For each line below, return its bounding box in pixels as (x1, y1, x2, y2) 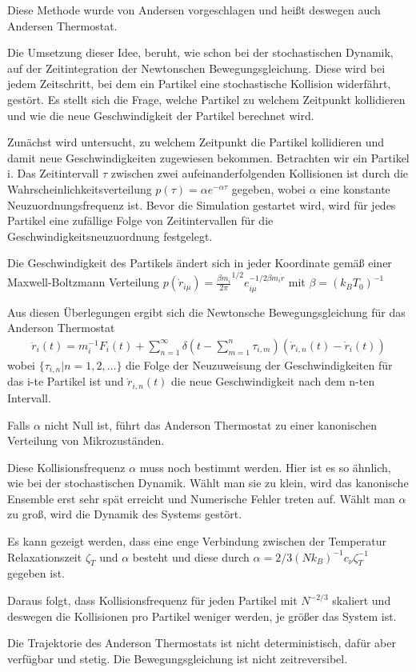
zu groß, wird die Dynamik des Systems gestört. (7, 506, 242, 522)
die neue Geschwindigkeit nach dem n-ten (171, 373, 375, 390)
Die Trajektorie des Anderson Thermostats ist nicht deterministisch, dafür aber (7, 634, 396, 651)
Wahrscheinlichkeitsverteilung (7, 180, 152, 197)
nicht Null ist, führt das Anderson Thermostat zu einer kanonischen (44, 416, 378, 433)
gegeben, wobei (231, 180, 306, 197)
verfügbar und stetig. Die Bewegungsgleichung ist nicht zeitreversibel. (7, 650, 348, 666)
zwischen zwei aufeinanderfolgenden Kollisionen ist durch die (110, 165, 409, 182)
